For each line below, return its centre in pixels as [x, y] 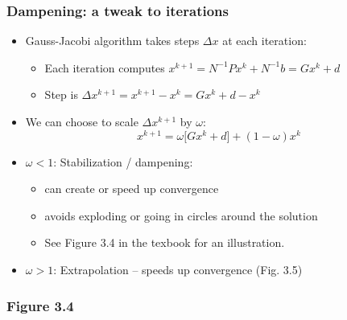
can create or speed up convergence [132, 189]
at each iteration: [264, 41]
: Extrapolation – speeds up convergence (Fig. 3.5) [178, 270]
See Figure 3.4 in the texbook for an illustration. [165, 242]
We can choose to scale [82, 121]
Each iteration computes [105, 67]
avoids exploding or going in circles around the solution [181, 215]
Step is [61, 94]
